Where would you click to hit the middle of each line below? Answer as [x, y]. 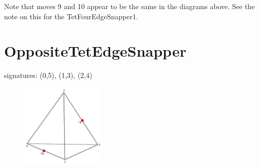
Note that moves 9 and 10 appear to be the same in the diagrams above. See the [129, 6]
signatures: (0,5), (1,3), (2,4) [48, 75]
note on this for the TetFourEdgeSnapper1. [71, 16]
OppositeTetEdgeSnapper [95, 51]
